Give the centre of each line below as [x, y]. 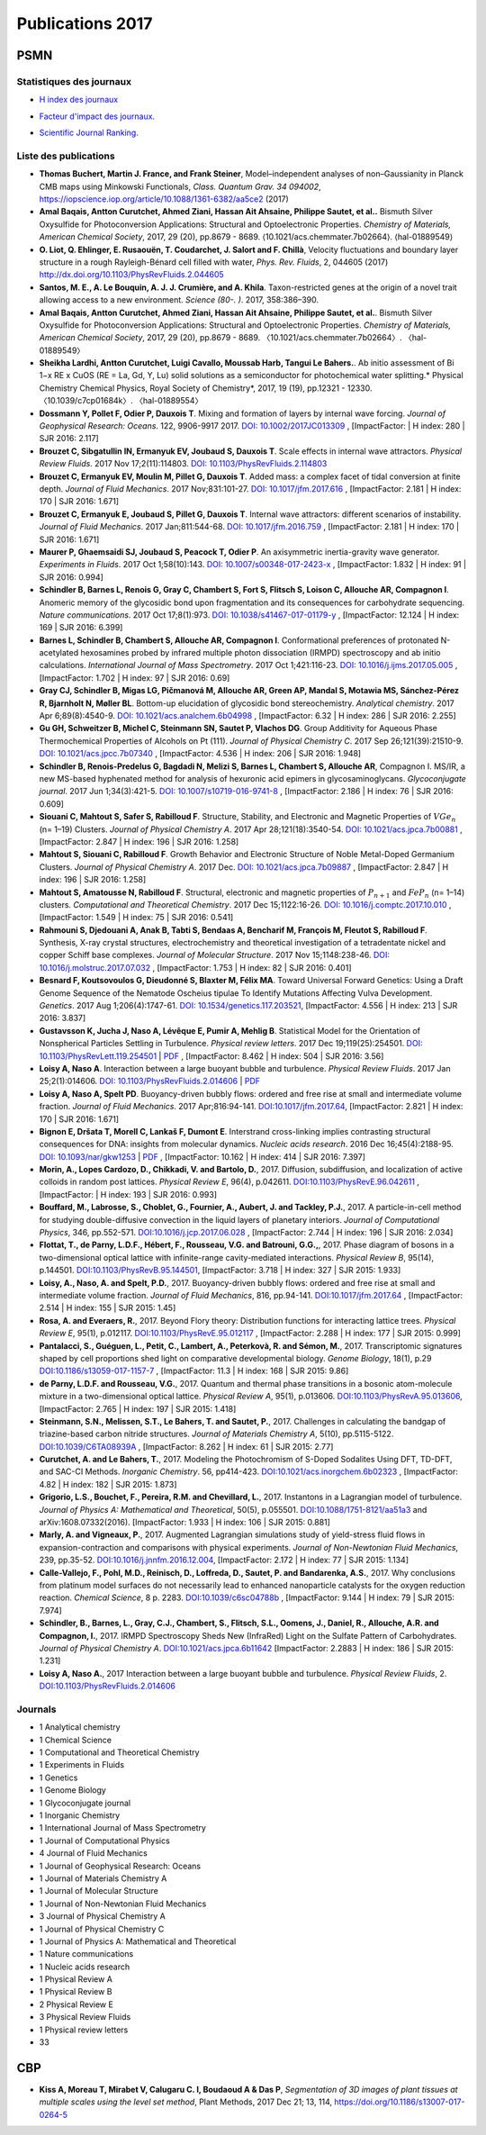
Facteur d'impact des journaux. [97, 116]
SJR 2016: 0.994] [71, 577]
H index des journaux [79, 100]
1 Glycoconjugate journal [85, 1803]
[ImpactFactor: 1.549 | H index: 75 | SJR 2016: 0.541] [136, 918]
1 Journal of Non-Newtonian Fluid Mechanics [123, 1904]
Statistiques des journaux [74, 81]
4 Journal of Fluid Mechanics [93, 1853]
